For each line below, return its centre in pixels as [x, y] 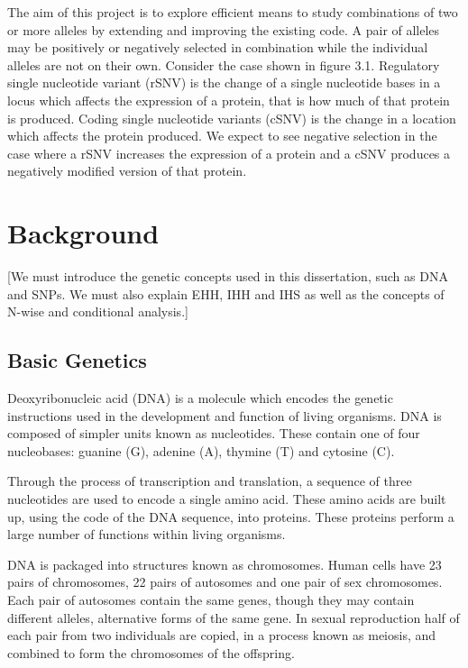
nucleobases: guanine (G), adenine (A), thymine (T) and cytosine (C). [201, 450]
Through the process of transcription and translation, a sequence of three [210, 481]
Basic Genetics [77, 360]
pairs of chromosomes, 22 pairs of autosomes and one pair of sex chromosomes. [225, 582]
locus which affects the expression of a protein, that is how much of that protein [229, 100]
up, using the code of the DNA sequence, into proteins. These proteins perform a [231, 516]
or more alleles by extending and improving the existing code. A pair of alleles [224, 29]
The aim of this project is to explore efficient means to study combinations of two [233, 12]
